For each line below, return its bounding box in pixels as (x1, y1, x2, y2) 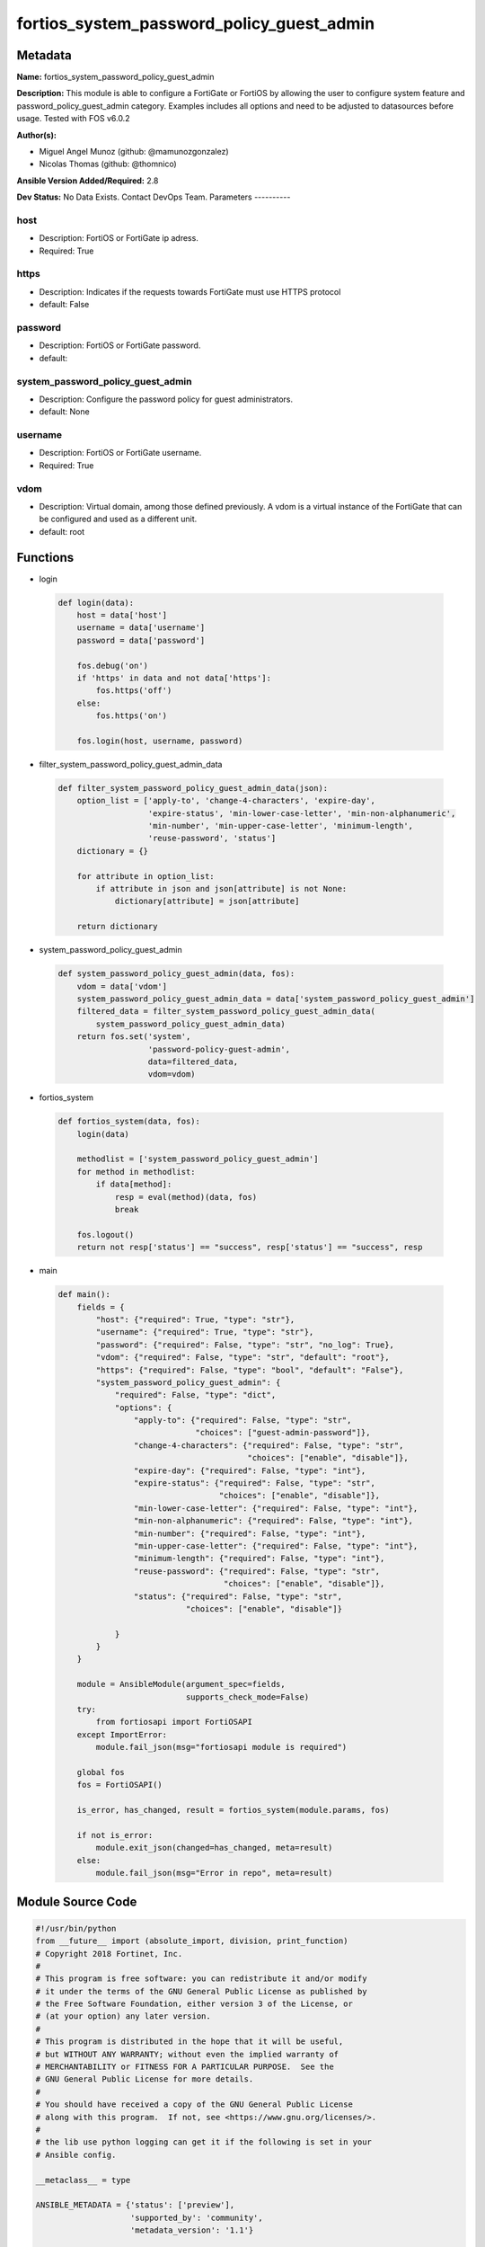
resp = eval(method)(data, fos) (114, 1192, 258, 1202)
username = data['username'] (76, 623, 206, 633)
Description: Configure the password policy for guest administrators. (39, 394, 294, 404)
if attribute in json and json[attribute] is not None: (95, 884, 348, 894)
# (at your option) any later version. (35, 2012, 211, 2021)
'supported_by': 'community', (130, 2212, 264, 2223)
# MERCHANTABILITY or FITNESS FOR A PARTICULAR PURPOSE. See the (35, 2062, 334, 2072)
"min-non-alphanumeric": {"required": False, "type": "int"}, (133, 1515, 413, 1526)
